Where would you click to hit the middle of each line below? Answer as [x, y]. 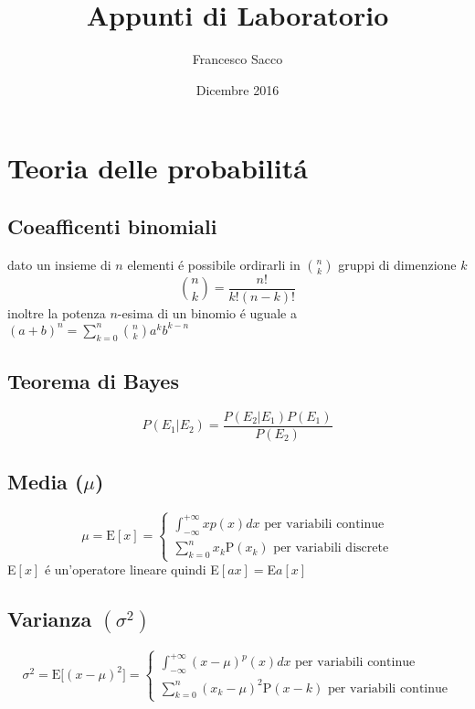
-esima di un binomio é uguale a [207, 312]
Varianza [50, 619]
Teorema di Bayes [93, 381]
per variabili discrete [331, 548]
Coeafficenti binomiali [112, 226]
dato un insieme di [59, 264]
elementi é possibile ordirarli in [214, 264]
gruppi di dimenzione [397, 264]
